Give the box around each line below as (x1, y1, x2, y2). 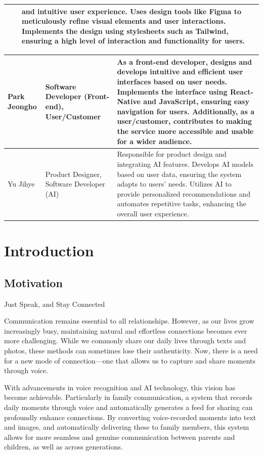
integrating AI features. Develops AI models (117, 159, 253, 169)
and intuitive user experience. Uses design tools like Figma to (22, 6, 241, 16)
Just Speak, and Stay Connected (4, 298, 105, 309)
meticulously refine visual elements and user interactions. (22, 16, 226, 26)
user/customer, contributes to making (117, 116, 252, 126)
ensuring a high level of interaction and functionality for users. (22, 35, 245, 46)
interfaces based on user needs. (117, 76, 227, 87)
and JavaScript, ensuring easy (143, 96, 249, 107)
